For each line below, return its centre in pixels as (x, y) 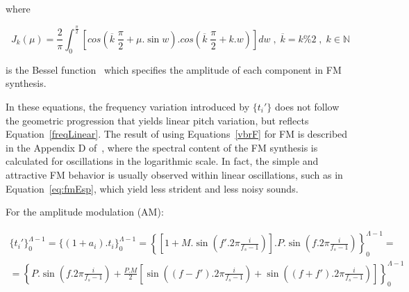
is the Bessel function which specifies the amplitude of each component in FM (174, 69)
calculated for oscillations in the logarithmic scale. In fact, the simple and (162, 161)
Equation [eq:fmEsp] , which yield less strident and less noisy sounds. (152, 188)
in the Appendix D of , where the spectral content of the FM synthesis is (162, 147)
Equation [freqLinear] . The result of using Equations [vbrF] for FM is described (177, 134)
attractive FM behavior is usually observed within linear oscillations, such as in (174, 174)
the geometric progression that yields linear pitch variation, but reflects (157, 120)
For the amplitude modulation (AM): (85, 212)
